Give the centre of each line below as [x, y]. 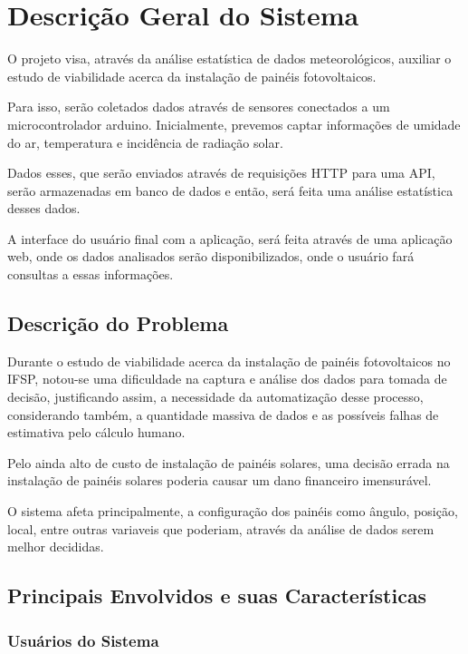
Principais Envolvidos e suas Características [217, 595]
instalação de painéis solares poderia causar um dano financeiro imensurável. [220, 480]
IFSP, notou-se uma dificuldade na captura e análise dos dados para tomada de [227, 379]
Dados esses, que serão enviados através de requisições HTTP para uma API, [221, 173]
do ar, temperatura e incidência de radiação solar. [145, 142]
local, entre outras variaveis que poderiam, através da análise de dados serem [221, 528]
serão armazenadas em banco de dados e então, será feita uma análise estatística [230, 190]
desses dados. [44, 208]
